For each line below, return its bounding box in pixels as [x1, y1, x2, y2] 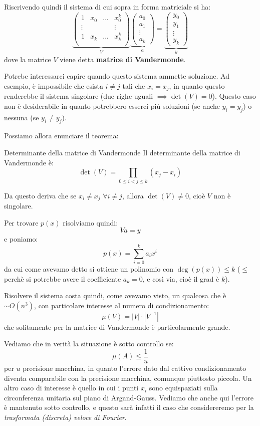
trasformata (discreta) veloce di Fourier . [4, 411, 127, 422]
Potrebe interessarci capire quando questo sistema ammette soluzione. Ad [4, 71, 229, 81]
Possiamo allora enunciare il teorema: [4, 130, 119, 141]
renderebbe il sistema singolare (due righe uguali [4, 91, 153, 101]
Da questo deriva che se [4, 190, 77, 200]
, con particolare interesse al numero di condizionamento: [34, 300, 209, 310]
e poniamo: [4, 234, 38, 244]
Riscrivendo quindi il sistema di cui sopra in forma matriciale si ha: [4, 2, 211, 12]
